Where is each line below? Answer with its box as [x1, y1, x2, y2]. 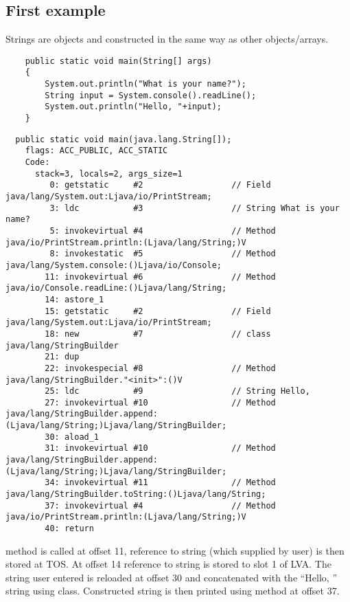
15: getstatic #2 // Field [45, 306, 271, 316]
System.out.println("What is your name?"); [45, 79, 246, 89]
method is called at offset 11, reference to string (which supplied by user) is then [5, 543, 345, 557]
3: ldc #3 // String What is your [49, 203, 340, 213]
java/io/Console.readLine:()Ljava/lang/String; [5, 283, 227, 293]
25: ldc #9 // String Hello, [45, 386, 310, 397]
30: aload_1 [45, 432, 100, 442]
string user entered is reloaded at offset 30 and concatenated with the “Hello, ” [5, 570, 338, 584]
